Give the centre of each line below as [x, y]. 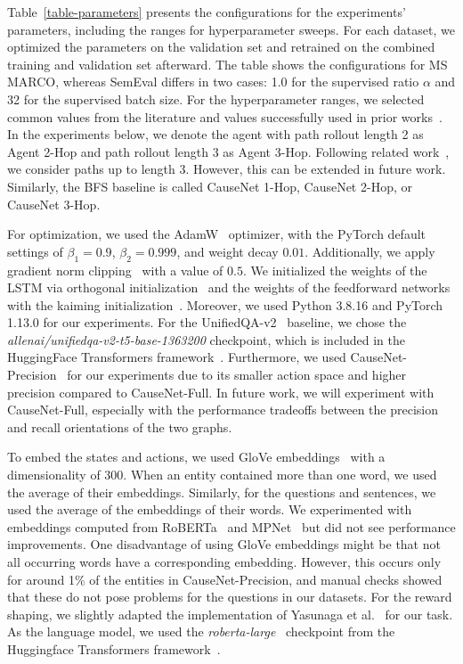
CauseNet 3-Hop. [54, 204]
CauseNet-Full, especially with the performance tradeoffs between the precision [223, 410]
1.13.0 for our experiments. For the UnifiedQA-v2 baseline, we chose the [207, 322]
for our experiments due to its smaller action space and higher [237, 375]
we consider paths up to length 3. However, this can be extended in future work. [227, 169]
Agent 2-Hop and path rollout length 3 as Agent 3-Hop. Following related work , [228, 151]
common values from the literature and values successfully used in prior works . [225, 116]
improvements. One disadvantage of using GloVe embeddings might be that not [224, 544]
